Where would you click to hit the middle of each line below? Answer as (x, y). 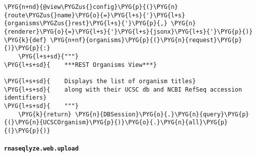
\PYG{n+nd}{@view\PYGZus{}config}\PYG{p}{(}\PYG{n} (91, 7)
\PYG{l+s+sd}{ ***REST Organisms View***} (80, 65)
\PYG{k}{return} (45, 114)
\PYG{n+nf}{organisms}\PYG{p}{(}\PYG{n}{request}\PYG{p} (146, 40)
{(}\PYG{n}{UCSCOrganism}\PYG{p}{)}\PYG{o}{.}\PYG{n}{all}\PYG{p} (116, 123)
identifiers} (25, 98)
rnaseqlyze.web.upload (41, 149)
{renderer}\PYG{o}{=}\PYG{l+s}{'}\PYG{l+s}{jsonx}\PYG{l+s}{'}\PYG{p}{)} (128, 31)
